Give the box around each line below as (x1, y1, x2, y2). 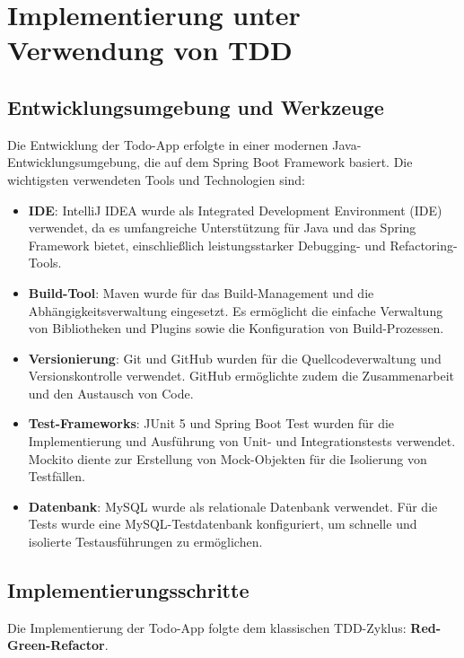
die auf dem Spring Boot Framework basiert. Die (144, 153, 413, 171)
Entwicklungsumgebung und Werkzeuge (7, 92, 384, 120)
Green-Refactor (7, 636, 105, 654)
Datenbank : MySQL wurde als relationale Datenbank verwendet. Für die (28, 496, 438, 515)
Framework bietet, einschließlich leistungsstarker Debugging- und (28, 235, 386, 254)
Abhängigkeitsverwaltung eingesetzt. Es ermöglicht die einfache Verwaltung (28, 301, 443, 320)
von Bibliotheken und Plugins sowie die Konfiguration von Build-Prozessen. (28, 319, 444, 338)
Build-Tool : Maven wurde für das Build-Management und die (28, 283, 374, 302)
